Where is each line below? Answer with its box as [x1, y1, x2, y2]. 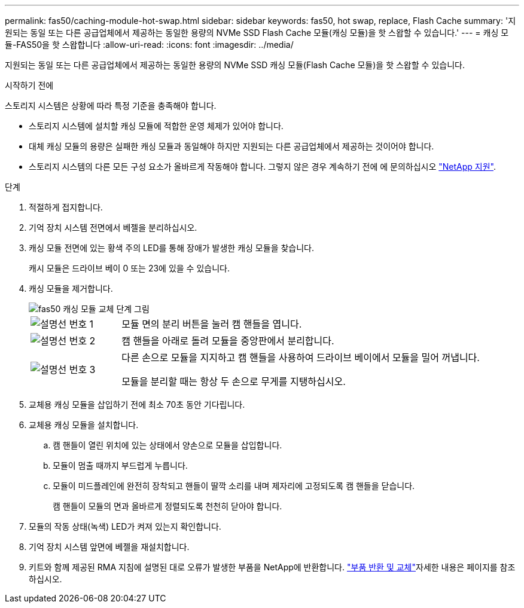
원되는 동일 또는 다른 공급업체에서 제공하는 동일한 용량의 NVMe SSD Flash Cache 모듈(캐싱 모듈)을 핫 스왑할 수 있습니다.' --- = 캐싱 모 [5, 28, 509, 38]
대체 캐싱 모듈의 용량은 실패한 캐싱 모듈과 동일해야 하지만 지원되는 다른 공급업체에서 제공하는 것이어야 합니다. [29, 141, 434, 151]
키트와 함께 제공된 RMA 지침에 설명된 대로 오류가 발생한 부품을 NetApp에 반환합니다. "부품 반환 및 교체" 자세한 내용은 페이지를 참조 [29, 562, 516, 572]
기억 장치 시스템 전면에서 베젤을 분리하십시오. [29, 222, 197, 233]
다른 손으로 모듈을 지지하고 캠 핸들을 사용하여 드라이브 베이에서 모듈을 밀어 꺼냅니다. [121, 352, 480, 363]
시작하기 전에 [5, 80, 54, 90]
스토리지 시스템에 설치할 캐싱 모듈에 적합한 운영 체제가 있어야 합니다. [29, 121, 284, 131]
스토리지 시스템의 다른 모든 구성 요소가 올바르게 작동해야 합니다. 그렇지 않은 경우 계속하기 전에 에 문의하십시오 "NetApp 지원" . [29, 161, 496, 172]
